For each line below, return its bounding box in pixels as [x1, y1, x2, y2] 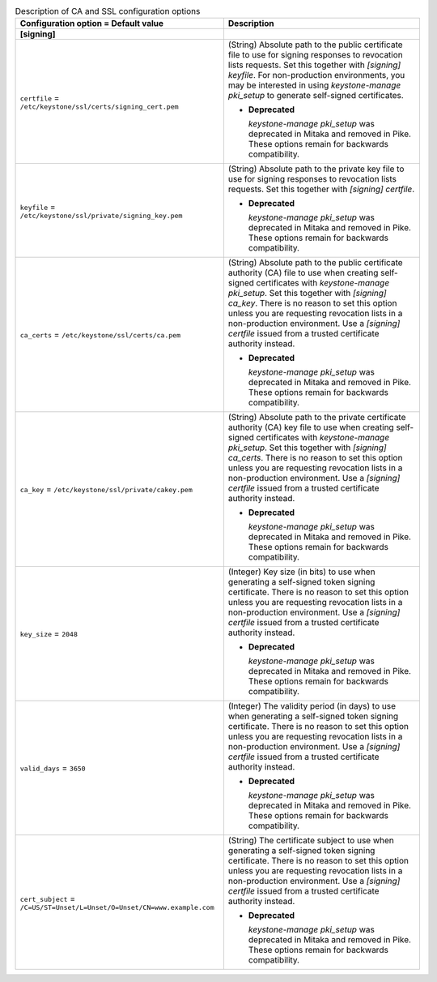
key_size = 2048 [19, 628, 78, 640]
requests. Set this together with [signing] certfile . [227, 183, 415, 195]
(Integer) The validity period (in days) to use [227, 701, 397, 712]
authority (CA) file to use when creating [227, 268, 379, 279]
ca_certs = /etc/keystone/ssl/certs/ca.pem [19, 329, 181, 341]
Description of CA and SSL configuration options [15, 6, 201, 17]
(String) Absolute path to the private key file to [227, 163, 405, 174]
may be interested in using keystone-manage [227, 79, 401, 91]
